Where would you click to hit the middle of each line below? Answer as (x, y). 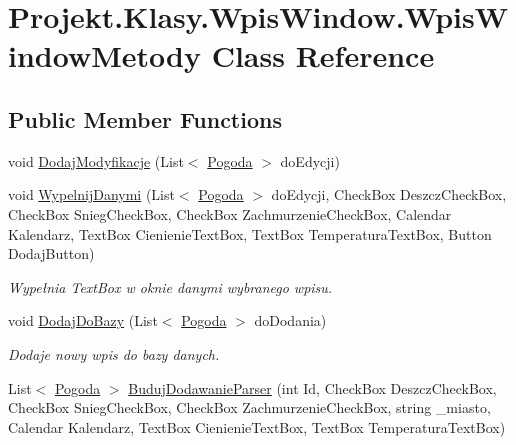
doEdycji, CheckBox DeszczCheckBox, (389, 194)
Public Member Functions (145, 118)
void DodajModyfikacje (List (96, 160)
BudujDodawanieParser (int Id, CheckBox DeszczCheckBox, (312, 387)
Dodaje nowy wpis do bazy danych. (114, 353)
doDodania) (290, 320)
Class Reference (323, 55)
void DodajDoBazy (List (83, 320)
